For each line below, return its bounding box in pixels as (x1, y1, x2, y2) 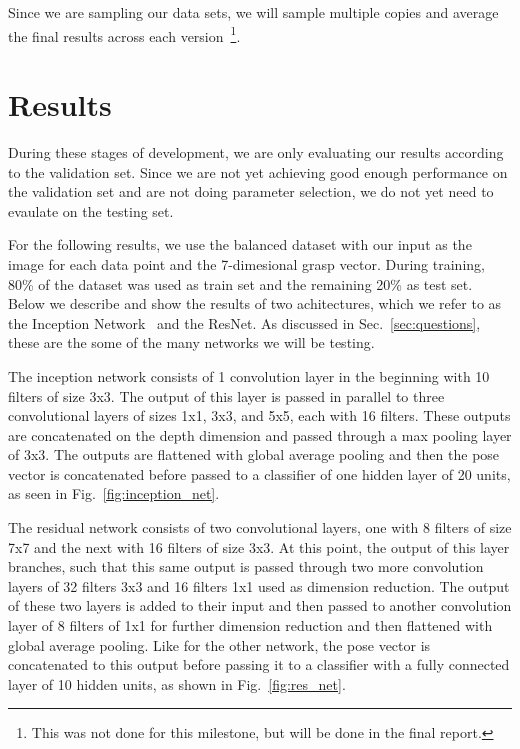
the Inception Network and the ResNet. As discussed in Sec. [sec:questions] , (8, 312, 481, 333)
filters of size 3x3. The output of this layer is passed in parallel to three (8, 385, 445, 406)
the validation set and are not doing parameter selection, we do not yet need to (8, 181, 494, 202)
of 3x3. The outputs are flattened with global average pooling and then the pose (8, 444, 500, 465)
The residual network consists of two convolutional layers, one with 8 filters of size (8, 517, 512, 538)
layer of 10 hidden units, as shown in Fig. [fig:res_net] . (8, 673, 346, 694)
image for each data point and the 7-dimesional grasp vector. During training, (8, 253, 485, 274)
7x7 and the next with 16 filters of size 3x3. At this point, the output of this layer (8, 536, 510, 557)
